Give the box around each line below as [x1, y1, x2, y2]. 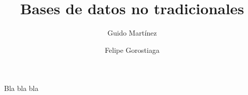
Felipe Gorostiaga [105, 44, 160, 55]
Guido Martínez [107, 27, 157, 38]
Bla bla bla [4, 83, 39, 93]
